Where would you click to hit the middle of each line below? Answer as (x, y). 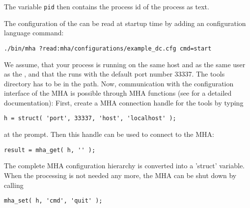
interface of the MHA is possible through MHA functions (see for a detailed (118, 93)
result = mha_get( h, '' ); (50, 150)
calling (14, 185)
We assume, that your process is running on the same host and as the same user (125, 64)
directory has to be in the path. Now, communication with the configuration (119, 83)
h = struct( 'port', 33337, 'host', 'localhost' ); (90, 118)
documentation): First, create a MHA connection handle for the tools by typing (124, 102)
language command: (34, 33)
